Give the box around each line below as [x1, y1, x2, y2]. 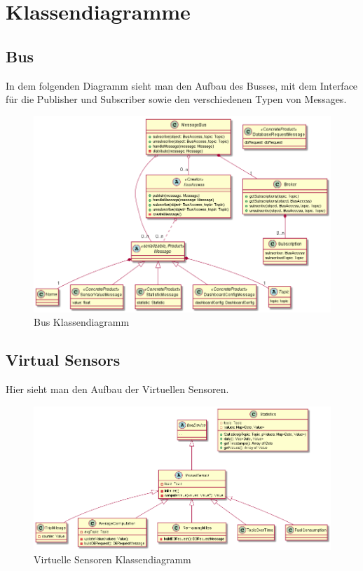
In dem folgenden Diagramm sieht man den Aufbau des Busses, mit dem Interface [6, 78, 358, 92]
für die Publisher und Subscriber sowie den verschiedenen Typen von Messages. [6, 92, 347, 106]
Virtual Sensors [6, 349, 121, 371]
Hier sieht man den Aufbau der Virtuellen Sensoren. [6, 382, 229, 397]
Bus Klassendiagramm [34, 315, 130, 329]
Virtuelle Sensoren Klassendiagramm [34, 552, 191, 567]
